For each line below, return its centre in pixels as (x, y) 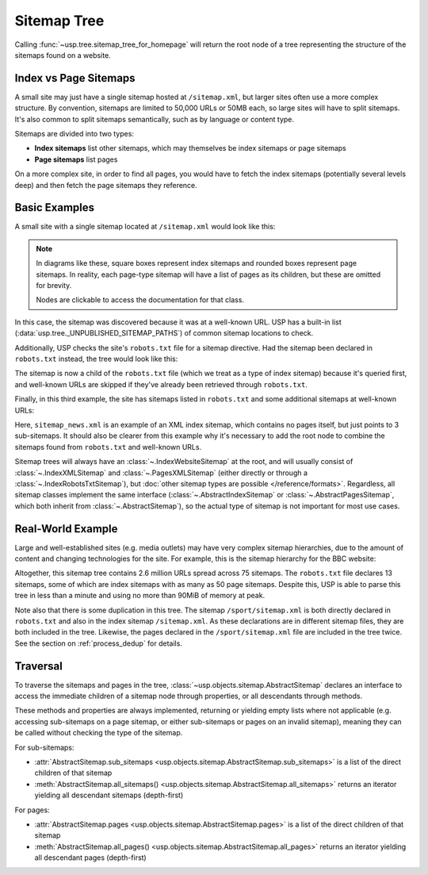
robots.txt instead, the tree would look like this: (96, 359)
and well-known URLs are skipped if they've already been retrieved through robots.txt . (161, 384)
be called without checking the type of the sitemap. (99, 733)
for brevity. (54, 286)
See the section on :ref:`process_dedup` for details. (98, 643)
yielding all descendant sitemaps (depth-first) (109, 795)
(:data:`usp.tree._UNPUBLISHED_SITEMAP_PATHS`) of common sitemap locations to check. (164, 333)
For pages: (32, 810)
